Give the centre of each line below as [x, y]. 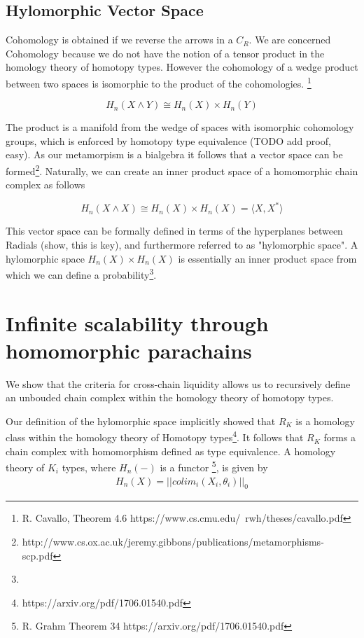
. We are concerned [290, 40]
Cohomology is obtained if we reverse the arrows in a [119, 40]
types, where [89, 467]
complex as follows [45, 185]
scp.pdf [37, 555]
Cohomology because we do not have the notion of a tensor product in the [165, 53]
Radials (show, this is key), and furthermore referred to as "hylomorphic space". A [182, 244]
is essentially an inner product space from [267, 258]
